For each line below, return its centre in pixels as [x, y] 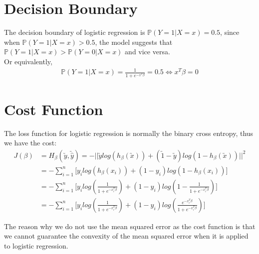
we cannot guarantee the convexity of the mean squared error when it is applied [126, 236]
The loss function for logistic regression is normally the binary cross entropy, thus [129, 133]
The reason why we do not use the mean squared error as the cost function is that [130, 226]
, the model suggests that [134, 42]
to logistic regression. [36, 246]
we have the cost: [30, 143]
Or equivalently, [28, 61]
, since [230, 32]
